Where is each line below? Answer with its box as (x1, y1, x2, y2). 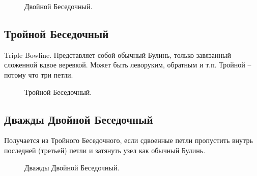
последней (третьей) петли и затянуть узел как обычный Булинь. (4, 145, 206, 155)
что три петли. (28, 69, 73, 80)
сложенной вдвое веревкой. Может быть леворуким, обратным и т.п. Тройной (4, 59, 245, 70)
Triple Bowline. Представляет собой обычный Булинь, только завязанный (4, 49, 231, 60)
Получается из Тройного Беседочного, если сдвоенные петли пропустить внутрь (4, 135, 253, 146)
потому (4, 69, 26, 80)
